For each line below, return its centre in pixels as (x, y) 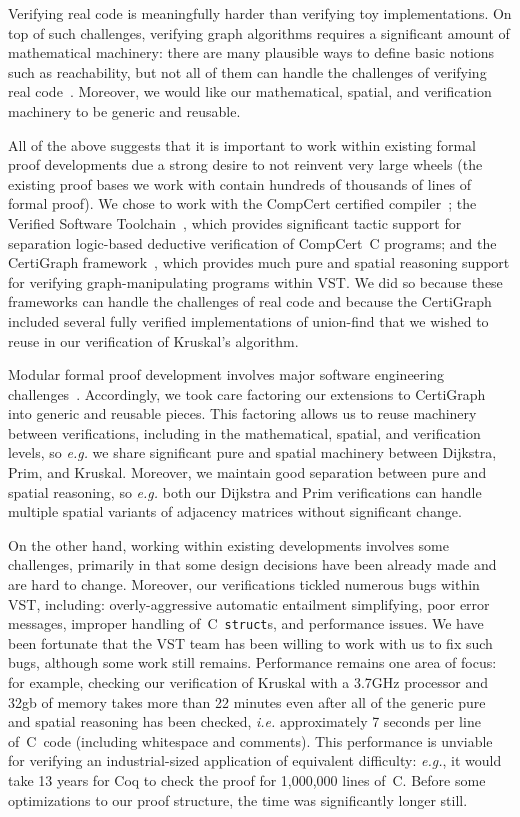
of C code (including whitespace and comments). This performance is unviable (250, 740)
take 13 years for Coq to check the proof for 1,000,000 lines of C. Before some (247, 780)
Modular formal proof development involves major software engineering (226, 374)
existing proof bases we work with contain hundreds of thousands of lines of (240, 183)
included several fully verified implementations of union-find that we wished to (248, 320)
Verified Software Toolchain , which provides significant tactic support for (235, 222)
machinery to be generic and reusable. (124, 110)
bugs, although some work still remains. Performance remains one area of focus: (252, 662)
